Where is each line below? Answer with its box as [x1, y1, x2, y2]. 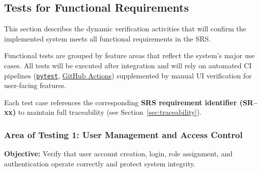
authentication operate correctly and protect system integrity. [4, 158, 196, 168]
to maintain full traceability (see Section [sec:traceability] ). [18, 107, 202, 117]
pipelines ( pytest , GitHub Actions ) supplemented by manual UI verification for [4, 70, 252, 80]
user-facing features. [4, 80, 66, 91]
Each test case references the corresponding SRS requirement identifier [4, 97, 237, 107]
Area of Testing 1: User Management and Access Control [4, 128, 243, 141]
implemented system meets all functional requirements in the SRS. [4, 33, 211, 44]
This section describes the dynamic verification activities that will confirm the [4, 23, 246, 34]
